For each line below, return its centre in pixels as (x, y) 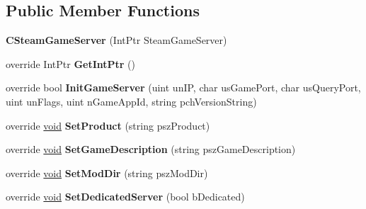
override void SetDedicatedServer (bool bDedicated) (125, 197)
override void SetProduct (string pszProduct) (108, 125)
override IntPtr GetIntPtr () (71, 63)
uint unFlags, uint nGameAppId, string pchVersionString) (131, 101)
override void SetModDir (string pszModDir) (107, 173)
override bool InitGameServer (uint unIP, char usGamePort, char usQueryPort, (183, 87)
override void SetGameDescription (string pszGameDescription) (151, 149)
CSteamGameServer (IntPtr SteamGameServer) (116, 40)
